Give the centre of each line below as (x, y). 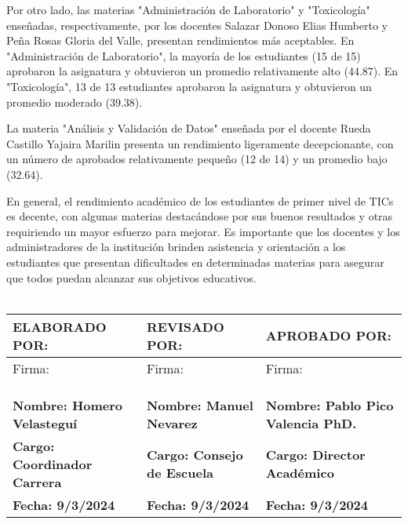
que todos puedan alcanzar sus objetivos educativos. (131, 277)
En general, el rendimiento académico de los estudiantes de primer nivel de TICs (200, 200)
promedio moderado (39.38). (75, 102)
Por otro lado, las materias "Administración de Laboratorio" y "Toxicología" (188, 9)
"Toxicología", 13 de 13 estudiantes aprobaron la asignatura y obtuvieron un (189, 86)
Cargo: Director (315, 455)
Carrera (37, 482)
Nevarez (172, 423)
